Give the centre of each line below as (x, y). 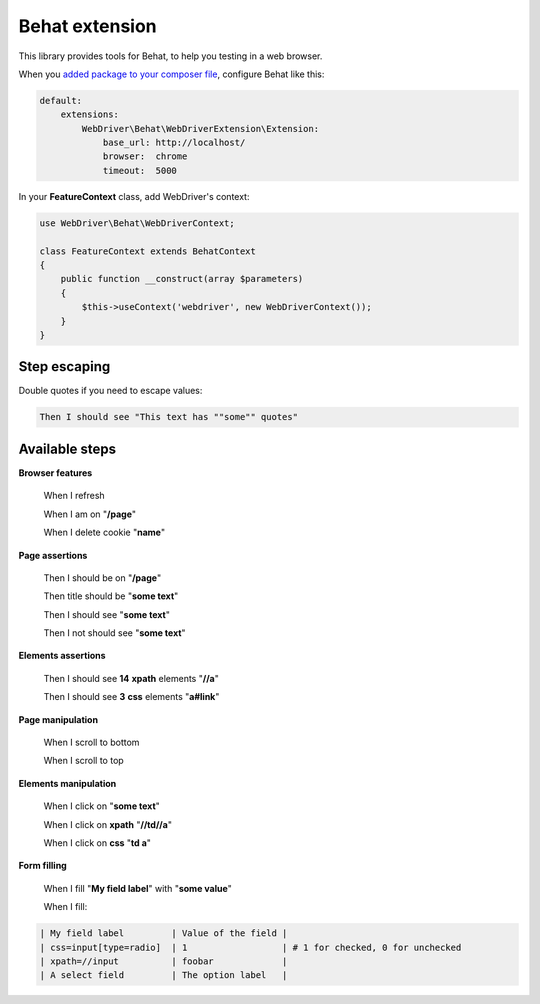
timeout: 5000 (139, 170)
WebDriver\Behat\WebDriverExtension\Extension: (200, 128)
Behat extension (87, 26)
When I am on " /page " (90, 514)
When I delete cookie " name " (104, 532)
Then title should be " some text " (111, 596)
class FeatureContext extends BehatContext (148, 251)
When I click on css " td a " (97, 842)
